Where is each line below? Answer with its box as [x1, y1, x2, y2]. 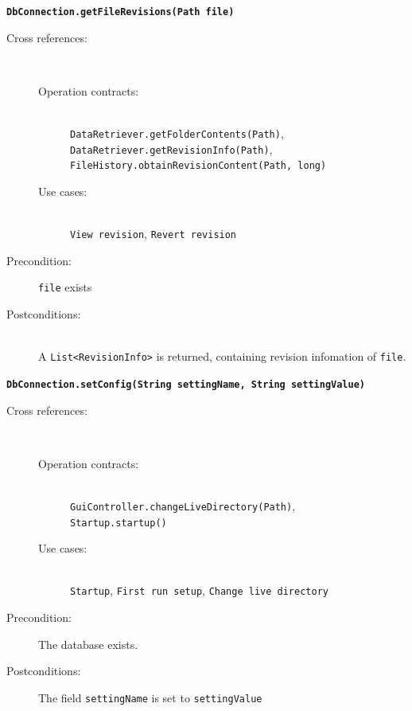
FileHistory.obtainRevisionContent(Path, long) [70, 160, 327, 172]
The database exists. [38, 635, 138, 652]
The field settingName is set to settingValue [38, 689, 262, 705]
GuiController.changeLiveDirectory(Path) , [70, 497, 296, 514]
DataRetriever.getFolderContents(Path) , [70, 125, 284, 142]
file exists [38, 279, 92, 295]
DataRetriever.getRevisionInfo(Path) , [70, 140, 273, 157]
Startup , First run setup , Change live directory [70, 582, 328, 599]
